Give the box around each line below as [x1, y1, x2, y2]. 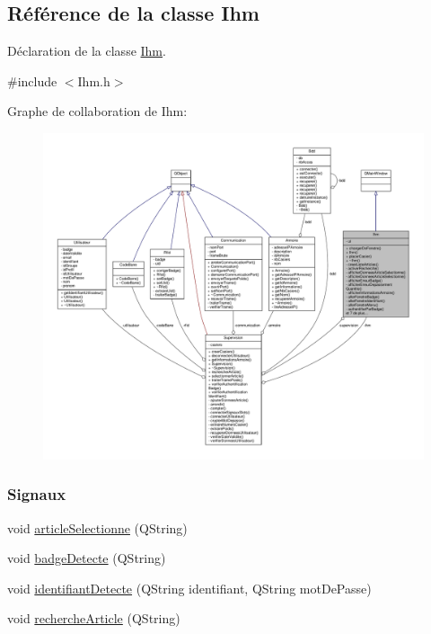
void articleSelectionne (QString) [7, 518, 188, 537]
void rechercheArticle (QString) [7, 609, 180, 628]
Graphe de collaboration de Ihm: [7, 102, 188, 121]
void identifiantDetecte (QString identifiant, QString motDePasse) [7, 578, 372, 597]
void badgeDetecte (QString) [7, 549, 166, 567]
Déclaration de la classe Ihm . [7, 41, 166, 60]
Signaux [7, 483, 66, 505]
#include [7, 71, 57, 90]
